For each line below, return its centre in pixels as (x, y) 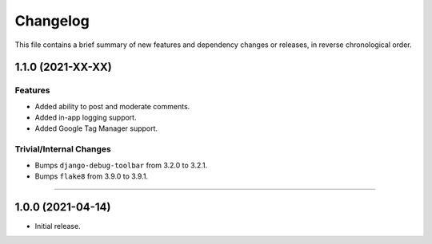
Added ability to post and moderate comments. (112, 106)
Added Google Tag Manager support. (96, 128)
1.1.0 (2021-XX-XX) (63, 67)
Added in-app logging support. (86, 118)
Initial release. (58, 226)
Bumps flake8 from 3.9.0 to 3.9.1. (91, 176)
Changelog (52, 21)
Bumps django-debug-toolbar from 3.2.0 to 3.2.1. (121, 165)
